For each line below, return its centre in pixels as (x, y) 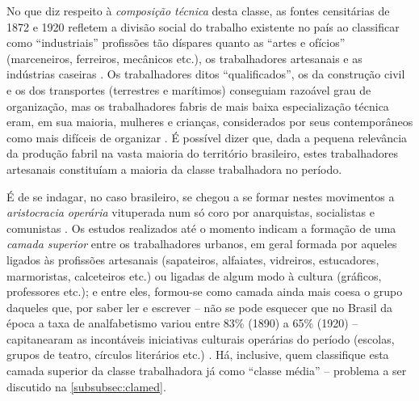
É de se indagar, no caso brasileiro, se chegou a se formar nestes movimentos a (201, 196)
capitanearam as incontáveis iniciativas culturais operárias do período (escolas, (201, 338)
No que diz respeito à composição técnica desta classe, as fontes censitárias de (198, 11)
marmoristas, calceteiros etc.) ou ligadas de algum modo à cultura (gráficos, (194, 275)
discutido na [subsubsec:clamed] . (86, 386)
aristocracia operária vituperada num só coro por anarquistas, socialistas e (191, 212)
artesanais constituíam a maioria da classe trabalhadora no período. (174, 169)
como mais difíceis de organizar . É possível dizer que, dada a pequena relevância (207, 137)
